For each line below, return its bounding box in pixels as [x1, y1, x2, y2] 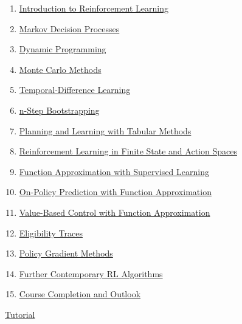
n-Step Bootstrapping [19, 103, 100, 116]
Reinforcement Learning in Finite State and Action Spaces [19, 145, 237, 157]
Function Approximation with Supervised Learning [19, 165, 209, 178]
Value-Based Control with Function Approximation [19, 205, 210, 218]
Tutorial [5, 308, 35, 320]
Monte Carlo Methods [19, 63, 102, 75]
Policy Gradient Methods [19, 247, 113, 260]
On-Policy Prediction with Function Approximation [19, 185, 212, 198]
